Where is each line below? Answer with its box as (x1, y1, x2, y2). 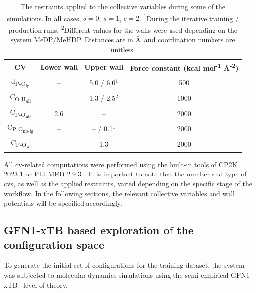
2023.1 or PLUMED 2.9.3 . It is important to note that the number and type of (4, 169, 247, 179)
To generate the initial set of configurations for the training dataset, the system (4, 260, 245, 270)
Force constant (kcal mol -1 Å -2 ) (130, 61, 239, 73)
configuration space (4, 236, 104, 252)
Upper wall (85, 62, 124, 72)
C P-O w (11, 137, 30, 150)
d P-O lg (11, 75, 30, 89)
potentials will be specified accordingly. (4, 198, 122, 208)
